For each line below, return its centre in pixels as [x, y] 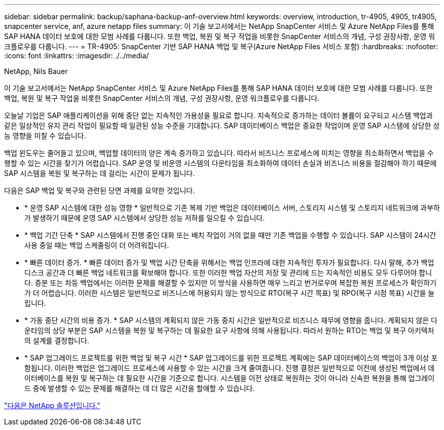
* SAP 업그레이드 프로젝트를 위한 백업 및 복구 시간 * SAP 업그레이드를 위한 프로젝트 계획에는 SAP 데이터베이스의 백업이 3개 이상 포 [231, 358]
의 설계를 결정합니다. [57, 341]
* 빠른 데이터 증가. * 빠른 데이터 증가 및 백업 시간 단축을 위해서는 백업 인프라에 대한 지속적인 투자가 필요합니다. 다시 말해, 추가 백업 [229, 262]
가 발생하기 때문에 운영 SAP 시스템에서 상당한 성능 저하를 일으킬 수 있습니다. [145, 218]
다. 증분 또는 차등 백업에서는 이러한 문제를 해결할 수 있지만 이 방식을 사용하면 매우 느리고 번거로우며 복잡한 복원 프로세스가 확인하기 [231, 283]
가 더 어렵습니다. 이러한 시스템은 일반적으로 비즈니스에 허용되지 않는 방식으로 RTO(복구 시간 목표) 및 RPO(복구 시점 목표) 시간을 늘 [230, 293]
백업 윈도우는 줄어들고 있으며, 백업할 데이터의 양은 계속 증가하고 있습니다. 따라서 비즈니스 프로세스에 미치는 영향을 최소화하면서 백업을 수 [219, 153]
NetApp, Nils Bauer [36, 71]
